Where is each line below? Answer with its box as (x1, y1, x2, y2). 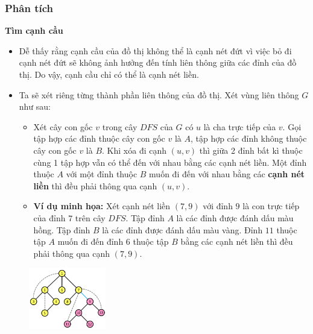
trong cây (102, 120, 138, 133)
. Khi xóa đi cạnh (102, 143, 167, 156)
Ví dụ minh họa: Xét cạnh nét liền (33, 200, 171, 212)
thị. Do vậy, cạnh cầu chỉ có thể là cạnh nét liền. (19, 68, 199, 80)
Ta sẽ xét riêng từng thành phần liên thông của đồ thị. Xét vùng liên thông (19, 88, 299, 101)
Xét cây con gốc (33, 120, 93, 133)
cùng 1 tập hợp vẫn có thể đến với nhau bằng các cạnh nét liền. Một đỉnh (33, 156, 307, 168)
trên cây (75, 211, 106, 224)
